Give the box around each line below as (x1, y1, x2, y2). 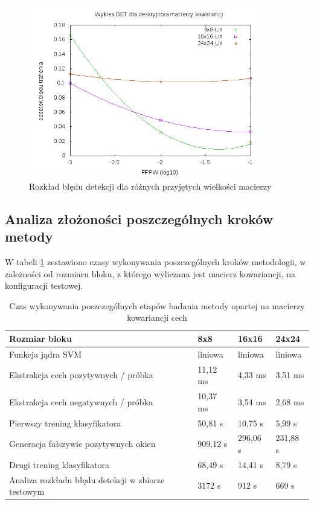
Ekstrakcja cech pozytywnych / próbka (9, 368, 153, 381)
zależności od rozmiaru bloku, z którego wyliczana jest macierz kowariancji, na (5, 267, 295, 280)
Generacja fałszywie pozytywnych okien (9, 437, 156, 450)
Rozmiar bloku (9, 332, 72, 344)
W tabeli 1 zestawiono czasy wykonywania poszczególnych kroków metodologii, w (5, 255, 306, 268)
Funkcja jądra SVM (9, 347, 82, 360)
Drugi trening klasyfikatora (9, 458, 110, 471)
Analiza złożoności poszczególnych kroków (5, 209, 274, 228)
